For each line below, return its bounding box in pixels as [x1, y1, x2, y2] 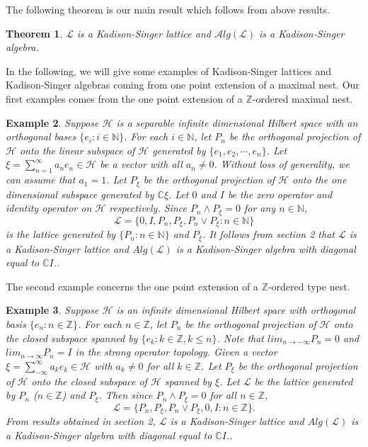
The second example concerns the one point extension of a [6, 278, 258, 293]
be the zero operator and [227, 186, 333, 201]
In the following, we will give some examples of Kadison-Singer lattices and [6, 63, 331, 78]
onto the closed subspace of [31, 373, 147, 388]
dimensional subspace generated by [6, 186, 154, 201]
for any [243, 200, 276, 215]
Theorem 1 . [6, 26, 63, 40]
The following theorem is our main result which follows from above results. [6, 2, 330, 16]
